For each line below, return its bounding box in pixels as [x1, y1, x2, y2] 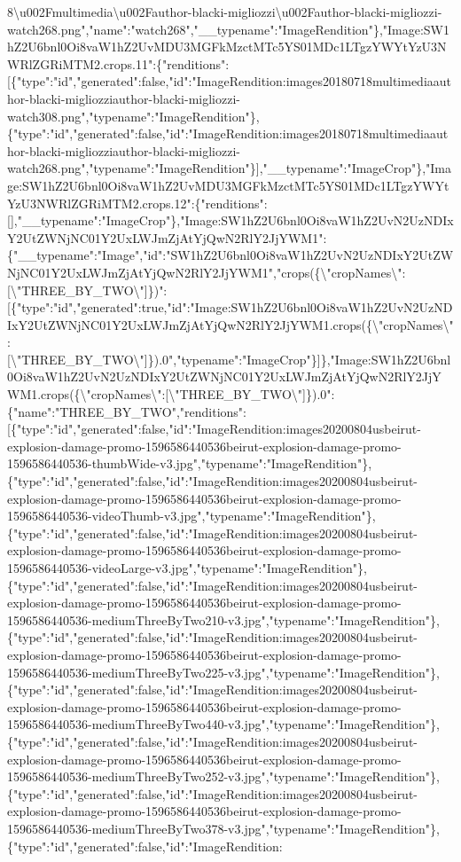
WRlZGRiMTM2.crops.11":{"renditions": [7, 54, 230, 73]
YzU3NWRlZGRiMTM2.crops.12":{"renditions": [7, 193, 268, 212]
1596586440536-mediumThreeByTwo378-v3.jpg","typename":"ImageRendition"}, [7, 819, 440, 837]
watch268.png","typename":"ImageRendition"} [7, 159, 256, 177]
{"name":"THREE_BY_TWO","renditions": [7, 402, 246, 420]
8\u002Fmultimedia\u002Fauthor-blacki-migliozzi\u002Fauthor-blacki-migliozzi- [7, 3, 442, 20]
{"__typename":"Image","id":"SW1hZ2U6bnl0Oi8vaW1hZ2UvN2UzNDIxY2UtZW [7, 246, 454, 264]
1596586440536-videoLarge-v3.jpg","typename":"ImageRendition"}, [7, 559, 367, 576]
